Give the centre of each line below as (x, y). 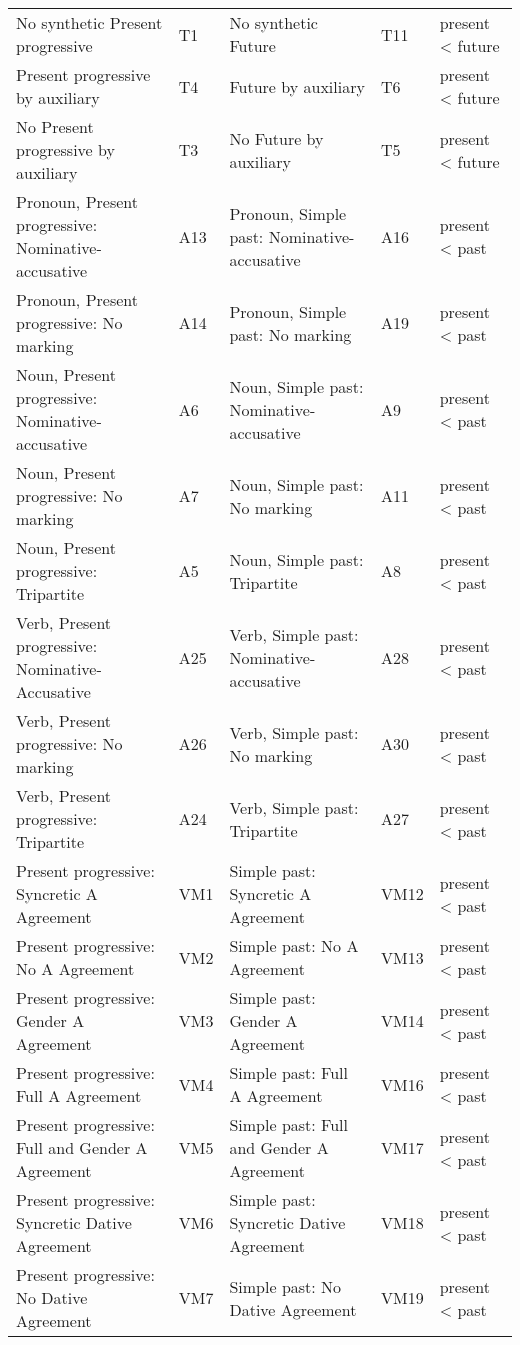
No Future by (276, 138)
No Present (55, 126)
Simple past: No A (294, 945)
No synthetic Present (89, 22)
